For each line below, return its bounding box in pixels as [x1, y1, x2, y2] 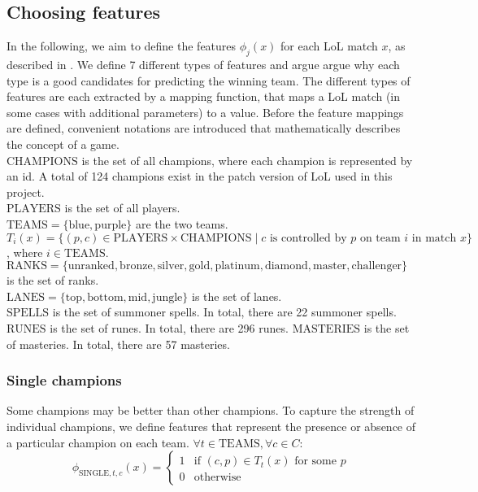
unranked [67, 260, 115, 272]
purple [94, 219, 127, 231]
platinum [215, 260, 260, 272]
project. [7, 183, 45, 200]
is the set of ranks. [7, 272, 99, 289]
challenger [351, 260, 402, 272]
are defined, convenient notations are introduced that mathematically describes [7, 120, 401, 137]
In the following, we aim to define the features [7, 37, 237, 54]
